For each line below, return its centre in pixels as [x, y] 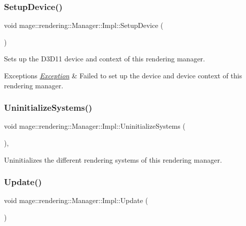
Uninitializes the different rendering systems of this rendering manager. [113, 159]
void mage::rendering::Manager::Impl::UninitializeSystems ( [95, 126]
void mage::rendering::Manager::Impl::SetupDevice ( [84, 25]
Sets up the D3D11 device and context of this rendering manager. [104, 59]
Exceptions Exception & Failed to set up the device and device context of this [123, 75]
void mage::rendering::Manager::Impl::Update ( [76, 200]
